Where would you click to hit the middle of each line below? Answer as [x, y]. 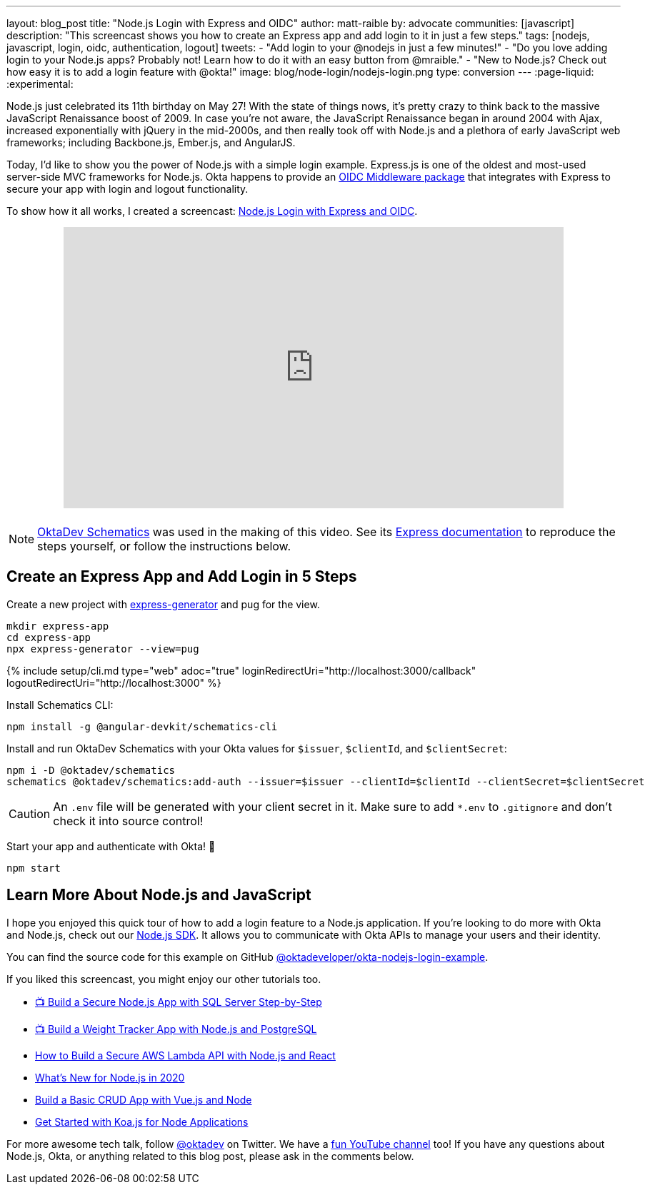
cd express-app [49, 637]
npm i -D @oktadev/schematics [91, 770]
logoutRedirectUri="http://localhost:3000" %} [114, 682]
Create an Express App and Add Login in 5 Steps [182, 577]
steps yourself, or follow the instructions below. [164, 546]
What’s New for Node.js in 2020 [110, 1077]
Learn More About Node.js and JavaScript [159, 895]
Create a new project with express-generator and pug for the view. [163, 604]
